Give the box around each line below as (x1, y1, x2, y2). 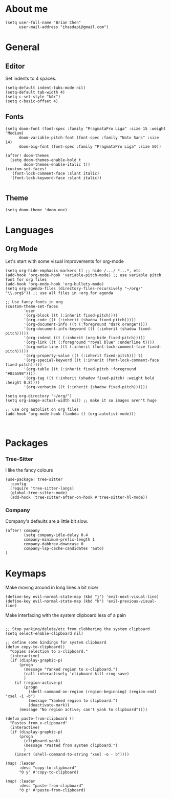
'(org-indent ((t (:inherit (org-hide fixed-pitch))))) (24, 335, 145, 340)
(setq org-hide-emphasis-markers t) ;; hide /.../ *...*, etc (5, 268, 141, 273)
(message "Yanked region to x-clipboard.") (24, 667, 118, 672)
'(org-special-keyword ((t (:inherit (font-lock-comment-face (24, 358, 159, 363)
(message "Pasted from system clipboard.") (24, 743, 118, 748)
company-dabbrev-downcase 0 (24, 542, 83, 547)
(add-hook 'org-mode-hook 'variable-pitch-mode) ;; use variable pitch (5, 272, 161, 278)
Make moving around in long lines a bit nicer (5, 584, 99, 591)
